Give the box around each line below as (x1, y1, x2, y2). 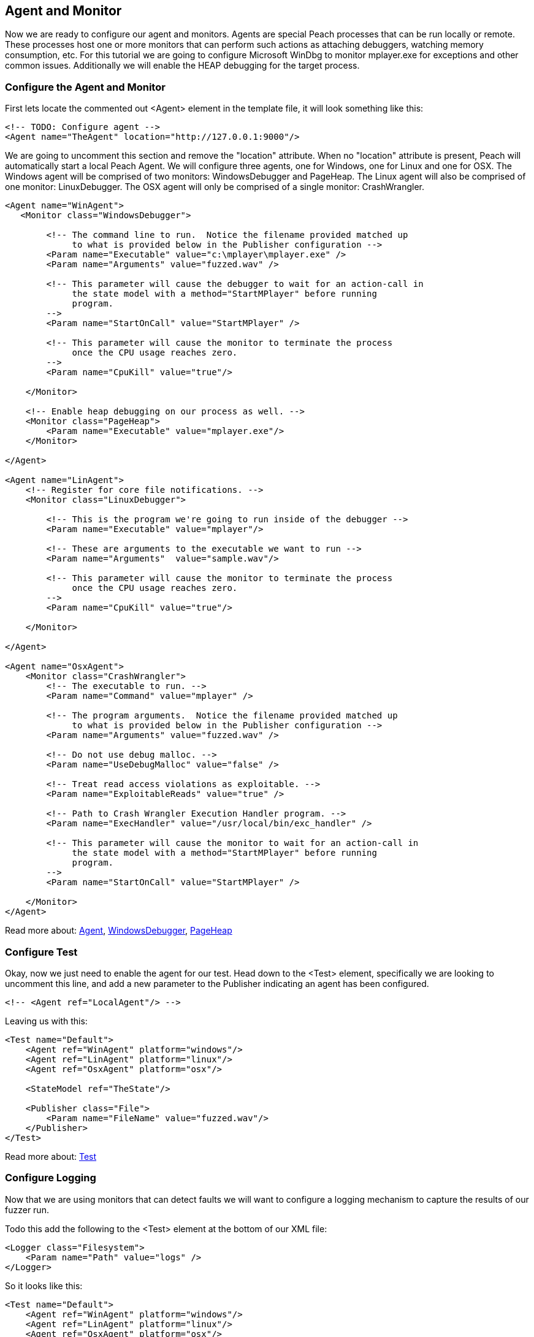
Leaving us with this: (5, 1015, 88, 1026)
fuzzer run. (5, 1204, 49, 1215)
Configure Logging (5, 1171, 96, 1184)
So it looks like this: (5, 1280, 83, 1291)
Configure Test (5, 945, 78, 958)
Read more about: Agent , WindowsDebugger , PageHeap (5, 925, 232, 936)
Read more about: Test (5, 1151, 97, 1162)
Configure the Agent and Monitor (5, 80, 166, 93)
